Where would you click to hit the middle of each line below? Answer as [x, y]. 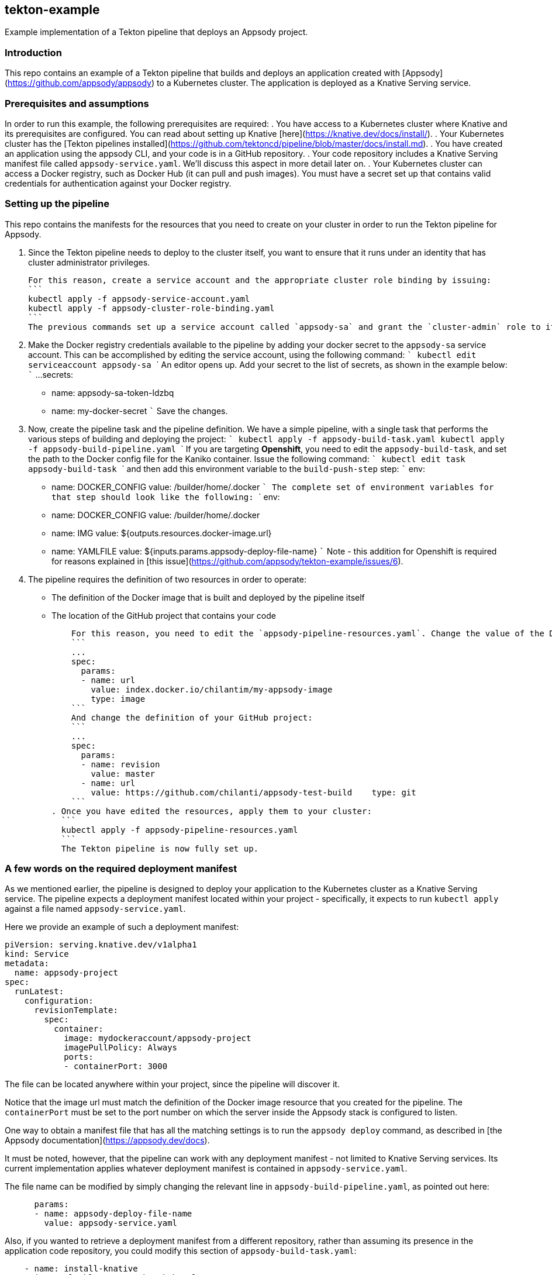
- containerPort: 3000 [116, 1066]
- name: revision [120, 764]
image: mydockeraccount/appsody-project [158, 1038]
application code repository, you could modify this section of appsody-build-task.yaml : [181, 1251]
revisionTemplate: [76, 1010]
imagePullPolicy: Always [121, 1048]
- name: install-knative [81, 1269]
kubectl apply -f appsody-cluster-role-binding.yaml [151, 308]
